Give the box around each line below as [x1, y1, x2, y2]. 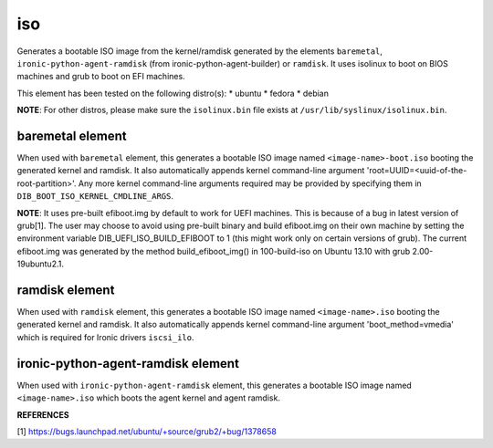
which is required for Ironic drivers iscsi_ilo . [16, 331, 195, 342]
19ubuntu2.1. [16, 258, 64, 269]
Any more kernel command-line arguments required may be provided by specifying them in [78, 178, 422, 189]
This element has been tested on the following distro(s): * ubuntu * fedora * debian [16, 88, 329, 99]
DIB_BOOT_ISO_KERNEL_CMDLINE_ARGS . [16, 191, 173, 202]
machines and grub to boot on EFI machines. [16, 71, 186, 82]
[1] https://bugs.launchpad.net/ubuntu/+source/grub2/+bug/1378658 [16, 425, 278, 437]
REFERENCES [16, 409, 69, 420]
